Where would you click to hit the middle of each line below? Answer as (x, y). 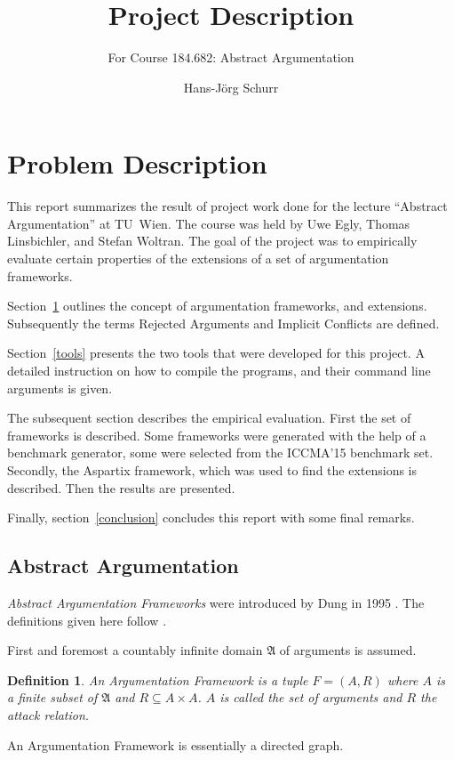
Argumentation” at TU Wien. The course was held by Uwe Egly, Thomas (209, 223)
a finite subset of (52, 697)
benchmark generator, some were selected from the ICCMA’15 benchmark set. (220, 453)
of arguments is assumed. (348, 650)
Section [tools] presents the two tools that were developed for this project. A (216, 353)
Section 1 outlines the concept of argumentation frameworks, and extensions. (217, 306)
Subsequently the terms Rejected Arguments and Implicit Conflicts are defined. (223, 323)
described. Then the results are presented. (121, 487)
